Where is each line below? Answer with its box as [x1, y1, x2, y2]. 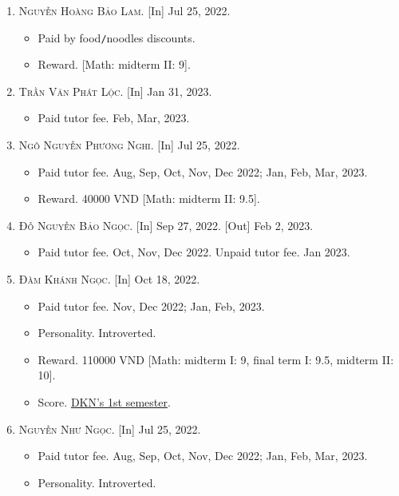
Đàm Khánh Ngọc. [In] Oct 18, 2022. [18, 271, 200, 287]
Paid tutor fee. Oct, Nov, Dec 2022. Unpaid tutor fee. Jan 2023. [38, 244, 350, 260]
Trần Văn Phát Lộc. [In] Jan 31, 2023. [18, 82, 212, 99]
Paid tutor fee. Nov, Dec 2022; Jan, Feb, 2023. [38, 297, 265, 314]
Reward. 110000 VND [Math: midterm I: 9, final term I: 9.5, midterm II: [38, 351, 394, 367]
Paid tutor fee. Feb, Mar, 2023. [38, 109, 190, 126]
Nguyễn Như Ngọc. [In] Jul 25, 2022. [18, 420, 201, 437]
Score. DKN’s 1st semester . [38, 393, 171, 410]
